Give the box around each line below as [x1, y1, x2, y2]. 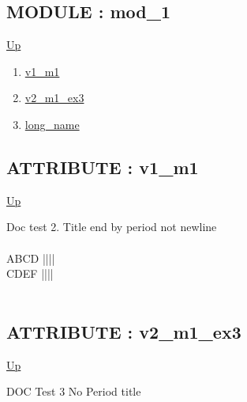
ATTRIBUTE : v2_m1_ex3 [6, 319, 241, 343]
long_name [24, 116, 80, 132]
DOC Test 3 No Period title [6, 383, 141, 400]
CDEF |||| [6, 265, 54, 282]
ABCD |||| [6, 249, 55, 266]
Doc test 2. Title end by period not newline [6, 218, 217, 235]
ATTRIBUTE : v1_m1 [6, 154, 199, 179]
